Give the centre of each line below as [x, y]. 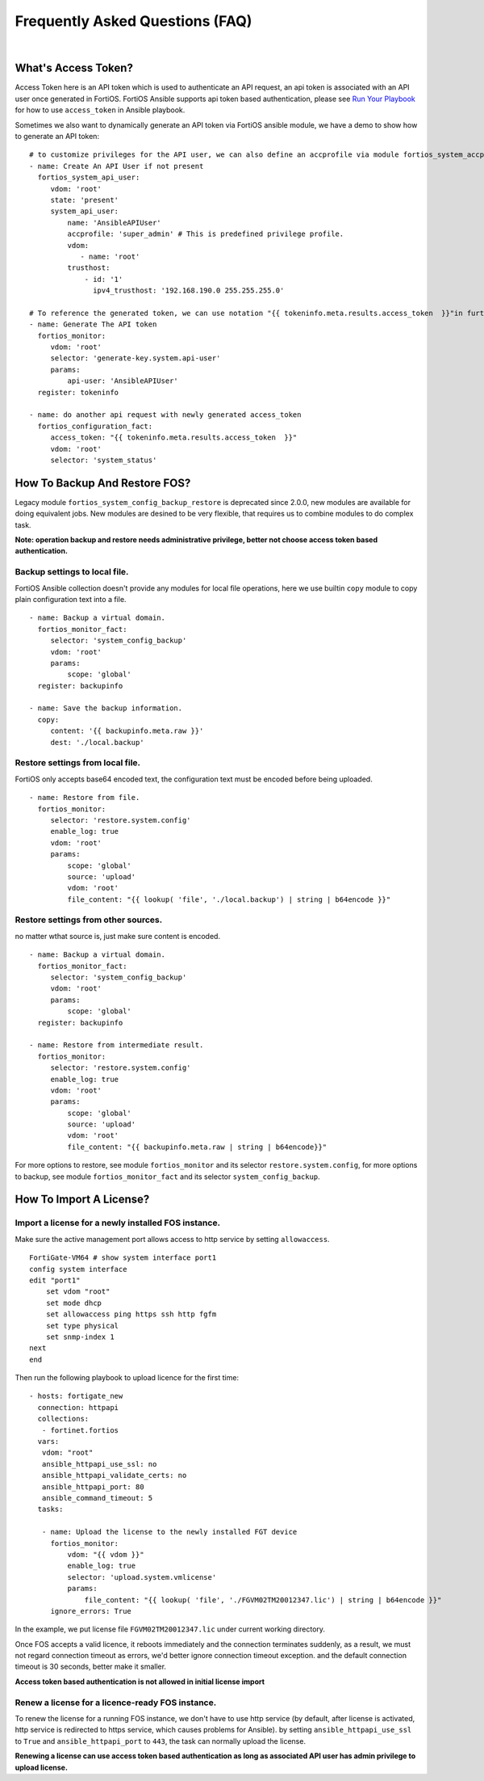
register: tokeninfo [78, 392]
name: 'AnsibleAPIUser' [114, 223]
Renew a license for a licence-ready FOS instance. [116, 1703]
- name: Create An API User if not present [117, 166]
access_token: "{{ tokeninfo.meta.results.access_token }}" [174, 438]
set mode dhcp [74, 1303]
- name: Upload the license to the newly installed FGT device [169, 1532]
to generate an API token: [57, 137]
